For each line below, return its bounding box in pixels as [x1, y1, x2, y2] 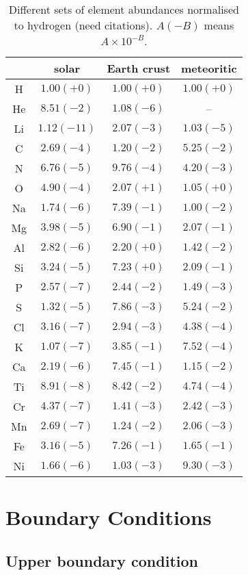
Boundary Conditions [5, 503, 212, 531]
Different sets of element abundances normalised [8, 1, 239, 17]
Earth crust [107, 60, 171, 76]
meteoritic [181, 60, 237, 76]
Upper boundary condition [5, 550, 198, 571]
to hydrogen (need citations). [14, 17, 153, 33]
